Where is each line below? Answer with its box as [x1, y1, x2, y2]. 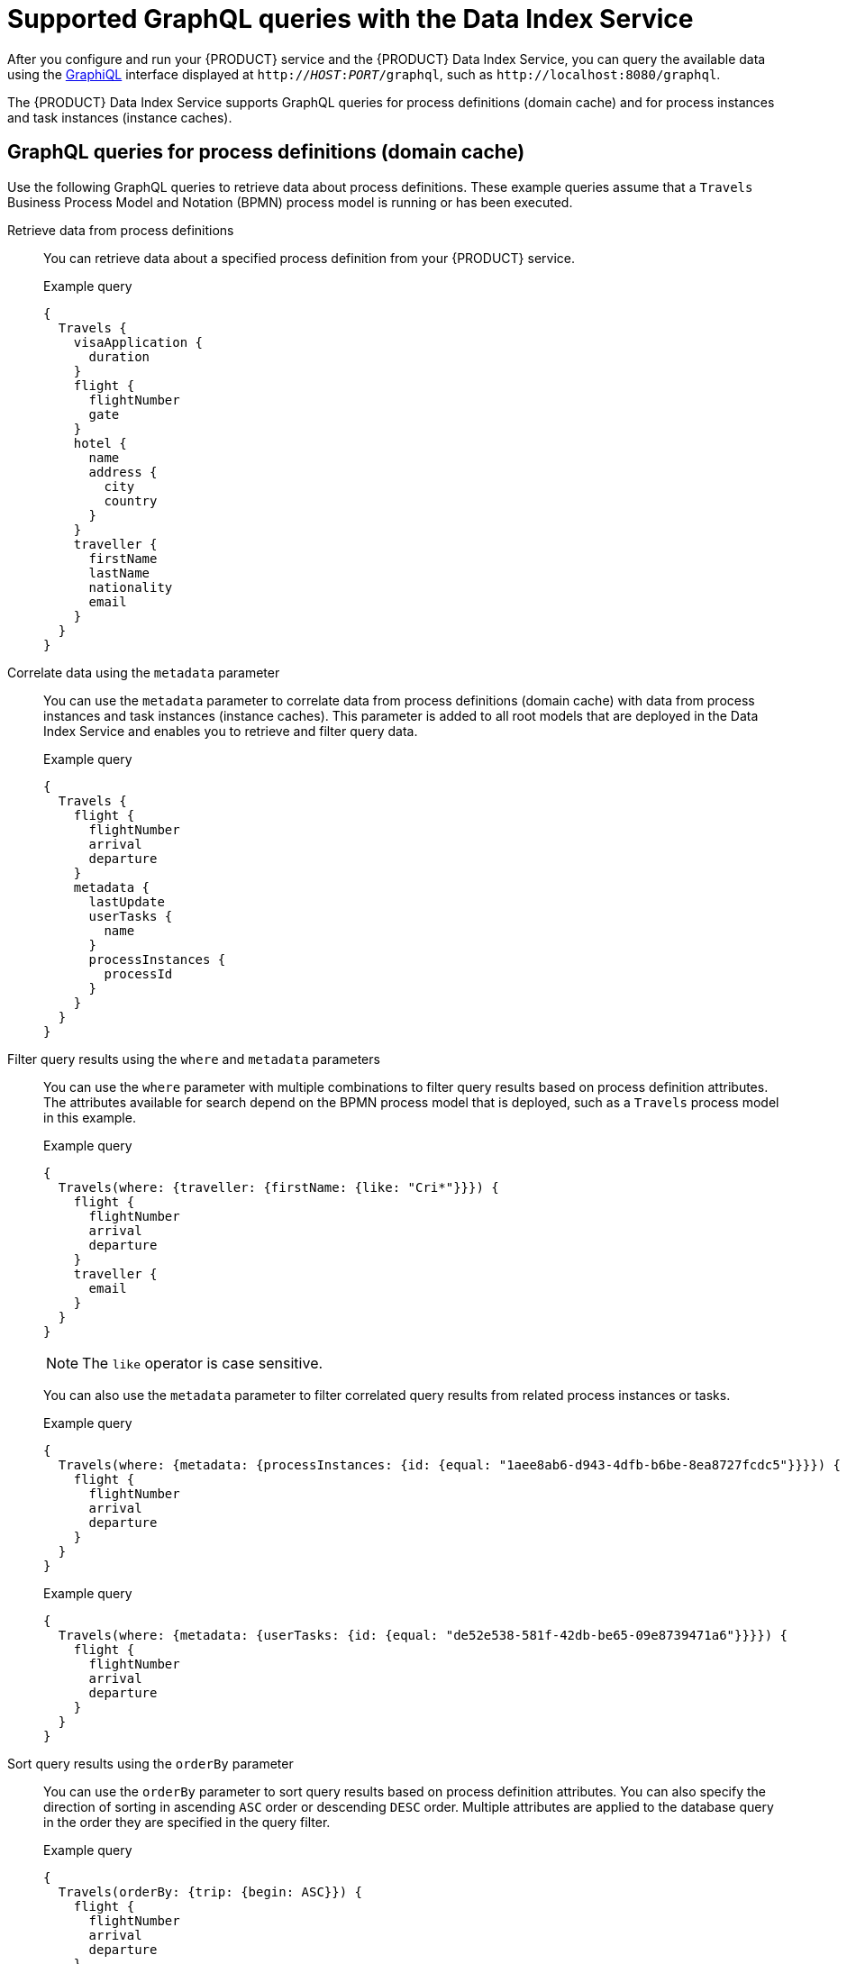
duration [88, 349, 150, 364]
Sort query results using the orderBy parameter [7, 1755, 294, 1771]
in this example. [43, 1109, 136, 1125]
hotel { [73, 435, 127, 450]
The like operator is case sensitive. [82, 1353, 323, 1372]
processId [104, 966, 173, 981]
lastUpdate [88, 894, 165, 909]
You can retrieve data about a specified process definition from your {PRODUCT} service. [43, 250, 575, 266]
